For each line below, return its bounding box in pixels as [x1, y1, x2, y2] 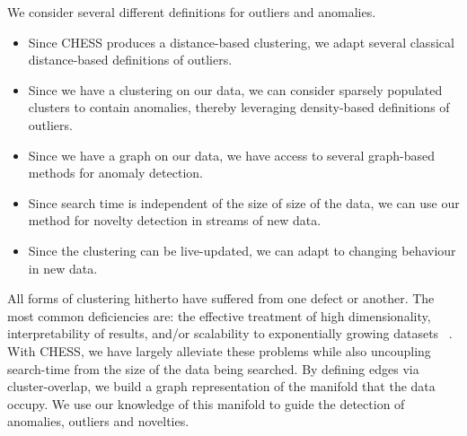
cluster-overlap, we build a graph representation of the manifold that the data [7, 377, 436, 396]
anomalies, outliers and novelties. [7, 412, 189, 431]
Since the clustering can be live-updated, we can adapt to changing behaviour [28, 240, 456, 259]
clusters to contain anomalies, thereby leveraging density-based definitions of [28, 98, 450, 117]
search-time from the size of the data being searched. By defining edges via [7, 359, 419, 378]
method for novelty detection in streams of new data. [28, 211, 322, 230]
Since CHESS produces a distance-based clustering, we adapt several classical [28, 32, 454, 51]
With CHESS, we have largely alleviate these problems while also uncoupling [7, 341, 431, 360]
